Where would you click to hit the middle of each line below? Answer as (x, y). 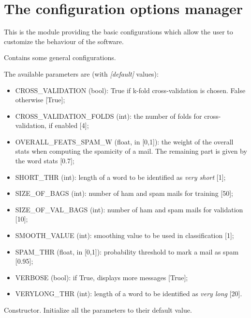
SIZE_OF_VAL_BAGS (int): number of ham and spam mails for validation (129, 209)
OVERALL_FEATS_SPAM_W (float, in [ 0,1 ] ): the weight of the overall (124, 141)
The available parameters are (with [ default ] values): (81, 73)
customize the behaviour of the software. (64, 41)
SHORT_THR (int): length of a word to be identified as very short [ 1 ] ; (120, 177)
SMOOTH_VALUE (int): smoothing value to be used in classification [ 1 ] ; (125, 235)
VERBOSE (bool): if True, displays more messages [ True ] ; (102, 277)
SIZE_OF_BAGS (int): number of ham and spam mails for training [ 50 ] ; (124, 193)
